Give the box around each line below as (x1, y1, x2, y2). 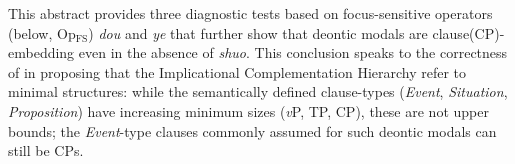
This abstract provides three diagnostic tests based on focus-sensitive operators (8, 3, 493, 23)
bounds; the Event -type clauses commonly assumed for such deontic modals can (8, 120, 497, 141)
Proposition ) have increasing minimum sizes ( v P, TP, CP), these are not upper (8, 100, 489, 121)
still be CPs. (8, 140, 84, 161)
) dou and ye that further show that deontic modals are (88, 22, 428, 43)
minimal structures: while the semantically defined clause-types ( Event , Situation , (8, 81, 508, 102)
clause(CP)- (432, 22, 505, 43)
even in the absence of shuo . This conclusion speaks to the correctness (78, 42, 508, 63)
